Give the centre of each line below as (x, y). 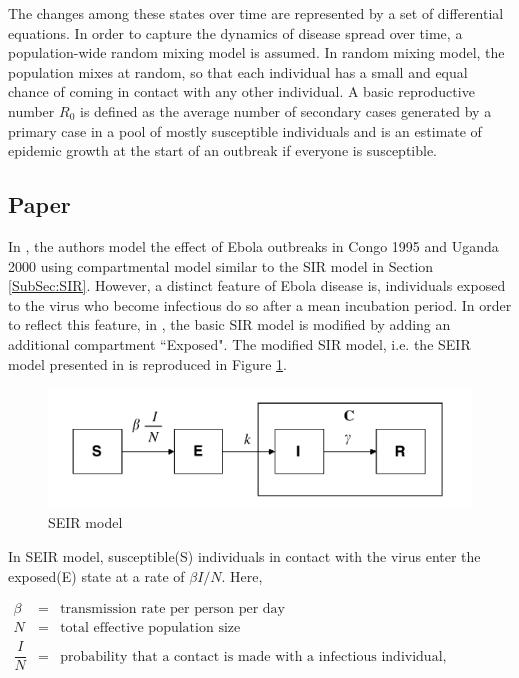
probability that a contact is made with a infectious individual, (253, 656)
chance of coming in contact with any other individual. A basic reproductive (241, 91)
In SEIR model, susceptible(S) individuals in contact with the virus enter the (244, 555)
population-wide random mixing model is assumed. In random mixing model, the (256, 52)
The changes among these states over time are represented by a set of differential (256, 13)
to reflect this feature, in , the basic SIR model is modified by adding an (229, 324)
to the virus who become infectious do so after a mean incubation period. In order (260, 304)
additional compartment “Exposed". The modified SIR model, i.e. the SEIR (239, 343)
